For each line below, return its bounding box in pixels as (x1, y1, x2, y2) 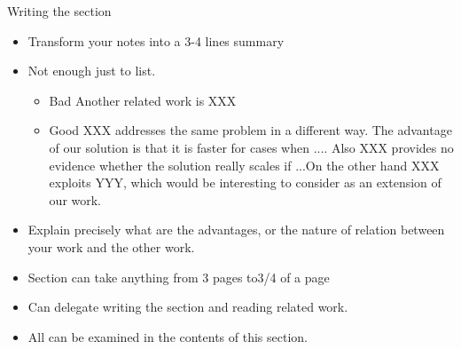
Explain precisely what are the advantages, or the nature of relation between (27, 220, 445, 239)
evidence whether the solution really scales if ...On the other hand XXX (49, 155, 440, 174)
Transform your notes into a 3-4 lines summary (27, 31, 285, 50)
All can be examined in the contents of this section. (27, 327, 309, 345)
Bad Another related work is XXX (49, 91, 237, 109)
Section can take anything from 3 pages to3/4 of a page (27, 267, 330, 286)
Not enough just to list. (27, 61, 156, 80)
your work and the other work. (27, 237, 195, 256)
